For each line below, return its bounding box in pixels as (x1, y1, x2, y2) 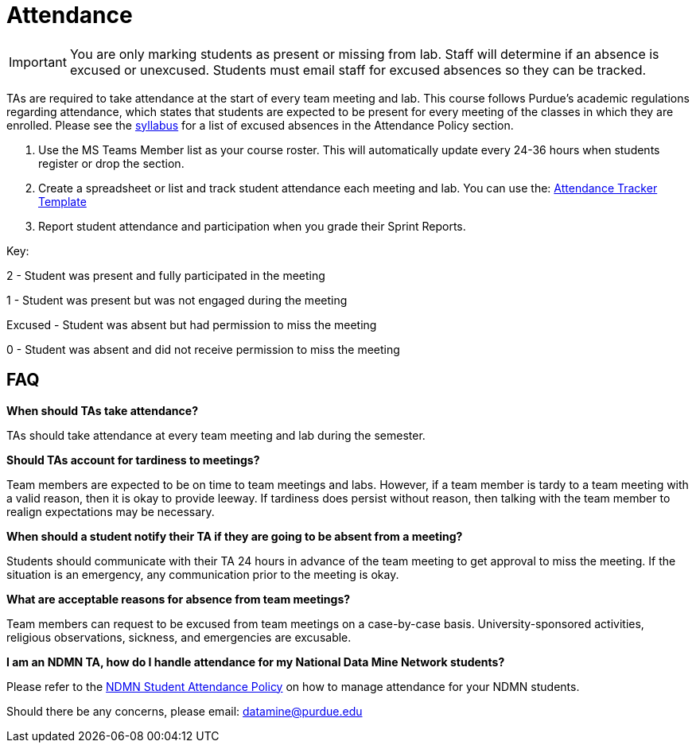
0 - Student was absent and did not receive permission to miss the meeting (6, 342, 400, 356)
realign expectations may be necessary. (6, 504, 215, 518)
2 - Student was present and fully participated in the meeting (6, 268, 325, 282)
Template (38, 194, 87, 208)
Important (9, 53, 67, 70)
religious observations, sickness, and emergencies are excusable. (6, 630, 352, 644)
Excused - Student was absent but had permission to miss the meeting (6, 317, 377, 332)
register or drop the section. (38, 156, 185, 170)
